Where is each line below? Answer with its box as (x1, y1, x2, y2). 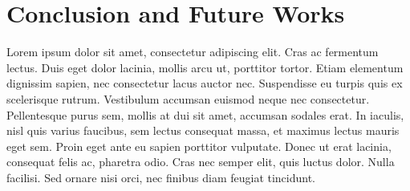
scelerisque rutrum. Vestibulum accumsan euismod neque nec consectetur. (6, 90, 370, 107)
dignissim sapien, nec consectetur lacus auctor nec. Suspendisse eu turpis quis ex (6, 75, 403, 91)
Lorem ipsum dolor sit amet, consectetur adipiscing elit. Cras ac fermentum (6, 43, 379, 60)
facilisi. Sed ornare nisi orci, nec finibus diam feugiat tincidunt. (6, 169, 316, 185)
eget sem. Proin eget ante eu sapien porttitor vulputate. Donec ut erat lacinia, (6, 137, 392, 154)
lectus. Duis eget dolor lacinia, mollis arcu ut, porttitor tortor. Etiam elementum (6, 59, 404, 75)
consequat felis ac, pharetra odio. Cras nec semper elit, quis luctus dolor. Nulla (6, 153, 395, 170)
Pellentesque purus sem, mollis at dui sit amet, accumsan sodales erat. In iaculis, (6, 106, 404, 123)
